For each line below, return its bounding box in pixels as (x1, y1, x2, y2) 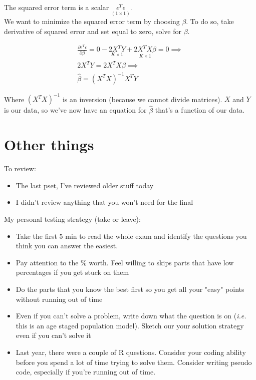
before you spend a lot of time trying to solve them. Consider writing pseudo (16, 356, 252, 367)
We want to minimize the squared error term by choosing (4, 16, 180, 27)
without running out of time (16, 293, 103, 304)
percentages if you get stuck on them (16, 267, 129, 277)
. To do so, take (186, 16, 234, 27)
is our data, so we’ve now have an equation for (4, 105, 147, 115)
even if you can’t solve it (16, 330, 91, 340)
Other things (4, 134, 94, 155)
